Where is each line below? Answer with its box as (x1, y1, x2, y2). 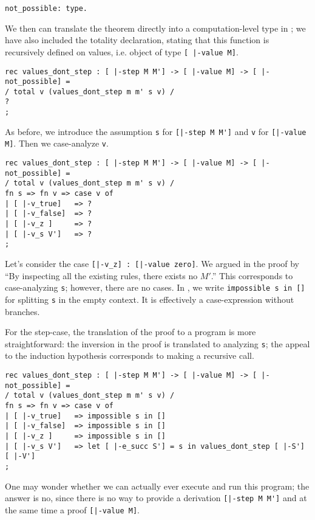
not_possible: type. (5, 4, 88, 13)
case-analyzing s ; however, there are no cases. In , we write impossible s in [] (5, 281, 305, 294)
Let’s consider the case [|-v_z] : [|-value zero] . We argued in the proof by (5, 257, 300, 269)
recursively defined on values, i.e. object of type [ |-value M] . (5, 45, 239, 58)
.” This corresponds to (211, 269, 293, 282)
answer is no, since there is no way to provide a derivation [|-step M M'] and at (5, 491, 307, 504)
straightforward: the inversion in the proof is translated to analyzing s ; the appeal (5, 337, 310, 350)
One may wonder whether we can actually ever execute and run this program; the (5, 479, 310, 492)
